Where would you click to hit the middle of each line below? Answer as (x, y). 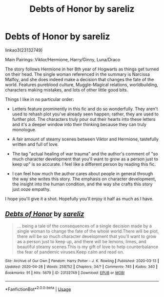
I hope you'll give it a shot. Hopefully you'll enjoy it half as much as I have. (79, 199)
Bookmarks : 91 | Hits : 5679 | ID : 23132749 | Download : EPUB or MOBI (65, 273)
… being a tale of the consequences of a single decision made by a (84, 226)
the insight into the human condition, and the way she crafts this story (82, 184)
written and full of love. (35, 144)
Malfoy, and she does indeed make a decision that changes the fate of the (80, 79)
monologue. (24, 129)
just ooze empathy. (31, 189)
